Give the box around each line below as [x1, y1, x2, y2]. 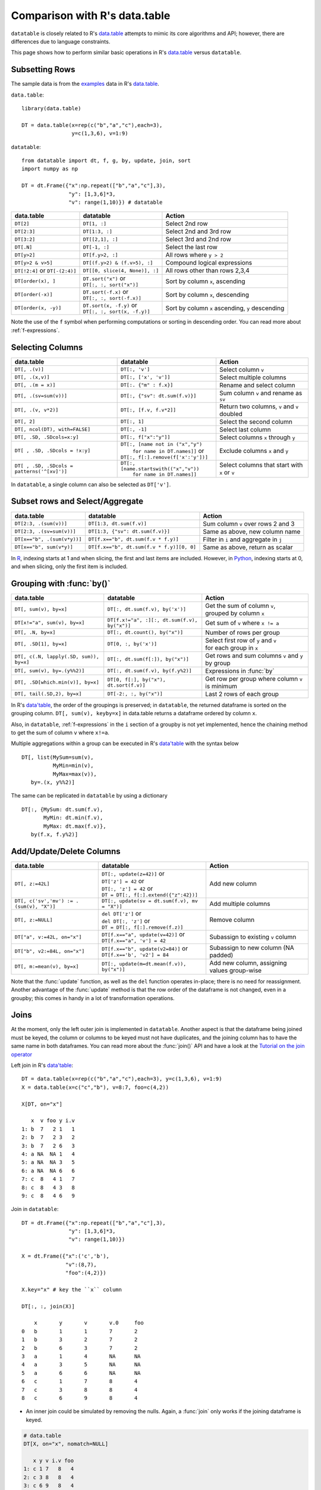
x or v [219, 468, 235, 477]
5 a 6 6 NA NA [21, 1370, 141, 1376]
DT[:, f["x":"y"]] [120, 434, 171, 440]
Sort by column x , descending [165, 290, 249, 299]
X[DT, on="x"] [21, 1100, 62, 1107]
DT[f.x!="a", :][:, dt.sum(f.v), [107, 617, 198, 623]
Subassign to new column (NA [209, 943, 294, 952]
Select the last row [165, 243, 218, 252]
